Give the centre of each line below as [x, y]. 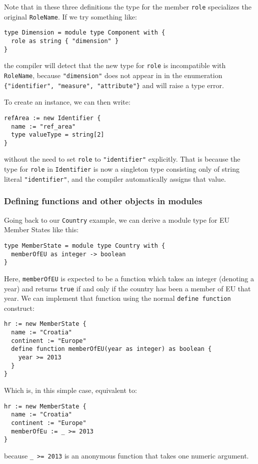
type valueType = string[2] [58, 135]
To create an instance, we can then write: [67, 102]
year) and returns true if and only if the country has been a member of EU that [127, 288]
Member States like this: [41, 229]
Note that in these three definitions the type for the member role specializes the [128, 7]
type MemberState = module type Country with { [85, 246]
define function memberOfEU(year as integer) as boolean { [111, 349]
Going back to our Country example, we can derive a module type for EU [117, 219]
